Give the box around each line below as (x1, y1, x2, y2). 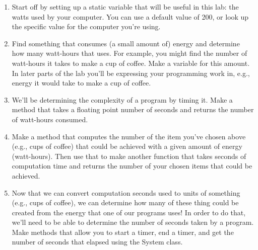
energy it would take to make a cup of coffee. (12, 77, 151, 88)
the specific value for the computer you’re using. (12, 21, 161, 32)
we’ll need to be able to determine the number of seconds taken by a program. (12, 217, 254, 227)
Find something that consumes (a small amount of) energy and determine (12, 38, 240, 48)
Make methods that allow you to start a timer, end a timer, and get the (12, 226, 234, 237)
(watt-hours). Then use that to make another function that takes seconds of (12, 150, 246, 161)
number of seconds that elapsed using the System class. (12, 236, 183, 247)
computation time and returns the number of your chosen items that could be (12, 160, 252, 171)
